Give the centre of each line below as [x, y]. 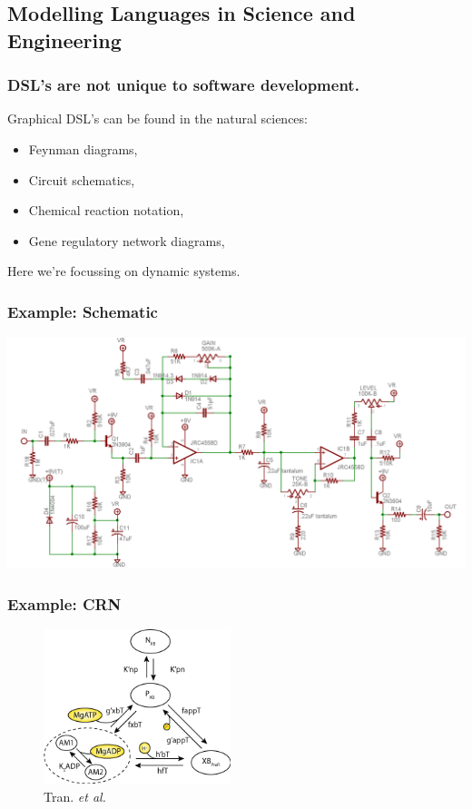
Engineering [64, 39]
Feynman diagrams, [83, 148]
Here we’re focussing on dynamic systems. [124, 271]
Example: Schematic [83, 311]
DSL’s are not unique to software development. [183, 85]
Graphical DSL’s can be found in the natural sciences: [157, 118]
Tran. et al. [75, 796]
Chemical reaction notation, [106, 210]
